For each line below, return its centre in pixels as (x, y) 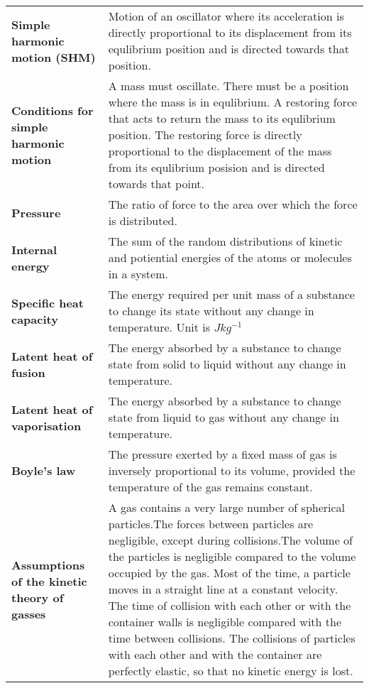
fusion (28, 372)
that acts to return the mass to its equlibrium (222, 118)
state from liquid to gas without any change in (224, 417)
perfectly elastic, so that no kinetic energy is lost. (231, 671)
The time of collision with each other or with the (230, 605)
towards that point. (156, 184)
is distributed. (143, 220)
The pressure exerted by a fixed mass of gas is (222, 454)
